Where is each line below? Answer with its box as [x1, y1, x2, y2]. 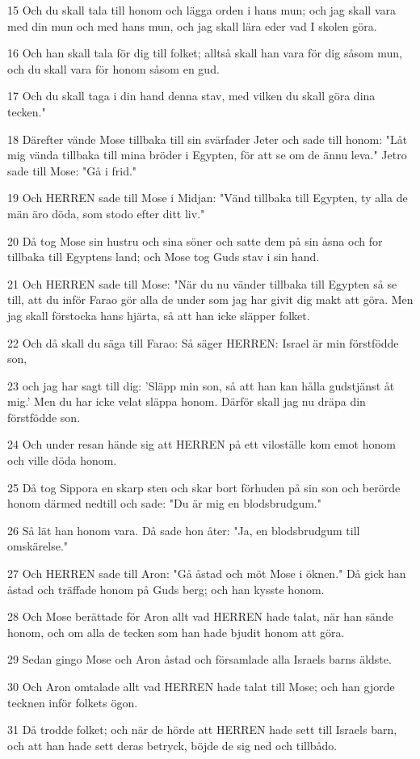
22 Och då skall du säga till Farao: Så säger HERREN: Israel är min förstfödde [7, 334, 399, 351]
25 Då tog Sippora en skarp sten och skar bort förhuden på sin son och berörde [7, 479, 401, 495]
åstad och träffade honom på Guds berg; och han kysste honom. [7, 580, 325, 597]
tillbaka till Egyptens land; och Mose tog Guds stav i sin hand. [7, 248, 320, 265]
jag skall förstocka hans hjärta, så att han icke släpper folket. [7, 306, 310, 323]
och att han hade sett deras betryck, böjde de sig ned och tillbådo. [7, 736, 338, 753]
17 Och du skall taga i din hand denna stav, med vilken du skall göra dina [7, 87, 376, 104]
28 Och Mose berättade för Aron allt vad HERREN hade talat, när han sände [7, 608, 393, 625]
